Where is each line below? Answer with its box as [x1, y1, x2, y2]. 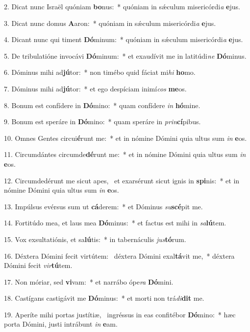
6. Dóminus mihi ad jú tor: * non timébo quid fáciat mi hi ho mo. [4, 67, 196, 77]
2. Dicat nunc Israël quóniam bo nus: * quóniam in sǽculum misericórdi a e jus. [4, 1, 240, 11]
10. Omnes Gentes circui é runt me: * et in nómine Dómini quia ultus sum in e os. [4, 133, 247, 143]
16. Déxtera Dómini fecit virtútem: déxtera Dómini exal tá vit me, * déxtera [4, 250, 235, 261]
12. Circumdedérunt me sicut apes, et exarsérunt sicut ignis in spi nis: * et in [4, 175, 240, 185]
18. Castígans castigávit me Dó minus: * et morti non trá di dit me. [4, 293, 204, 303]
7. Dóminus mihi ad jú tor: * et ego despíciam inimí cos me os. [4, 83, 187, 93]
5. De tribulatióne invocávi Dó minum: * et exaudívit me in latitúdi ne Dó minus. [4, 50, 247, 61]
